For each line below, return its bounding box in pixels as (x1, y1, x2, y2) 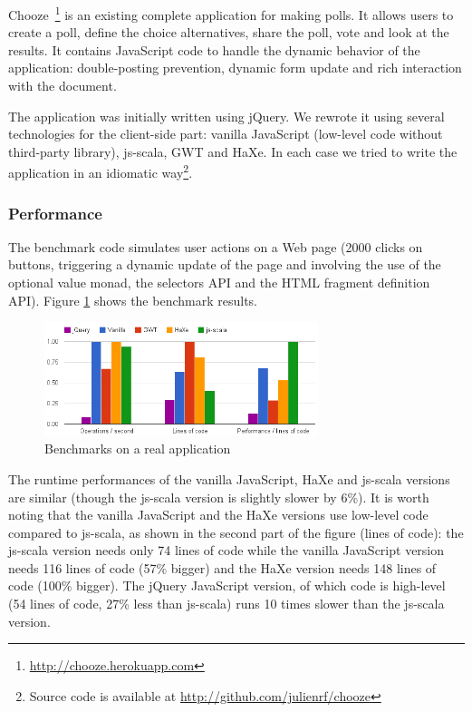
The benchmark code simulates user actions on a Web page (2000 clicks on (8, 237, 423, 256)
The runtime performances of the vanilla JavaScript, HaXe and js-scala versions (8, 469, 450, 488)
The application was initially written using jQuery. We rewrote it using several (8, 106, 445, 125)
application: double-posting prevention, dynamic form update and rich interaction (8, 58, 462, 77)
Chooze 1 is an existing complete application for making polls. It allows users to (8, 3, 454, 24)
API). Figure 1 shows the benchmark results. (8, 290, 257, 309)
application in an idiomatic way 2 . (8, 161, 193, 182)
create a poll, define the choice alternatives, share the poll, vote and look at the (8, 23, 449, 42)
